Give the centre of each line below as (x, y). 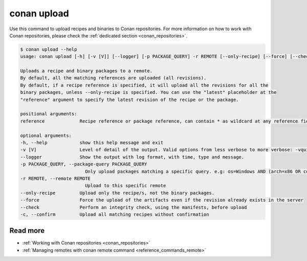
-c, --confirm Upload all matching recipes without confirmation (115, 214)
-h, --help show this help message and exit (92, 143)
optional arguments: (46, 135)
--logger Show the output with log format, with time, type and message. (132, 157)
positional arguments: (49, 114)
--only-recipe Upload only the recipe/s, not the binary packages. (117, 193)
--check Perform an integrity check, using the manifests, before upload (134, 207)
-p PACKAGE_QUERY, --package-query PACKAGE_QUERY (84, 164)
